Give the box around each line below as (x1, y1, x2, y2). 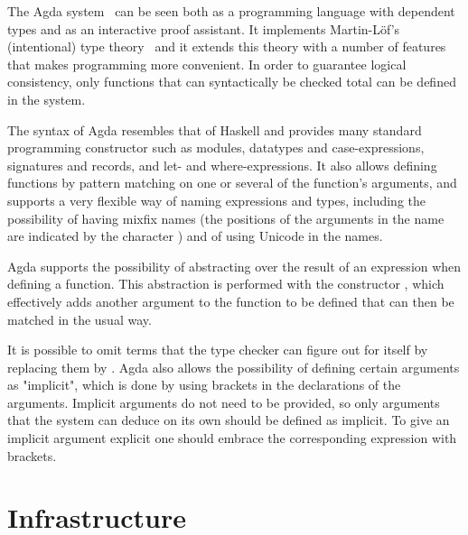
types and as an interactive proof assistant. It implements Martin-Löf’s (7, 19, 400, 38)
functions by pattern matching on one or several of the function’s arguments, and (7, 173, 457, 192)
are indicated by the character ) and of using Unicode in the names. (7, 226, 383, 245)
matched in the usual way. (7, 309, 152, 328)
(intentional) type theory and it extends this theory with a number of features (7, 37, 446, 56)
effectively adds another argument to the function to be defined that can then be (7, 291, 454, 310)
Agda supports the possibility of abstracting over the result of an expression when (7, 256, 462, 275)
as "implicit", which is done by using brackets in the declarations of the (7, 375, 401, 394)
